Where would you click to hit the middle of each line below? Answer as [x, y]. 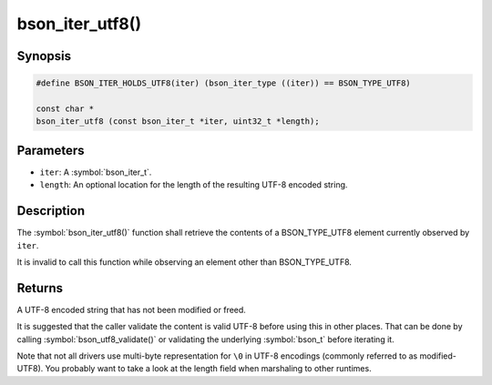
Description [51, 211]
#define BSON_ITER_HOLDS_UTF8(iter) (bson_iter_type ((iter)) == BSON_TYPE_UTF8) [224, 83]
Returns [40, 288]
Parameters [51, 150]
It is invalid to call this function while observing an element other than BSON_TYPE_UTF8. [184, 262]
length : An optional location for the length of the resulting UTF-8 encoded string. [194, 185]
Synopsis [44, 56]
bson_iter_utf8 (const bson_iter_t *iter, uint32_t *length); [178, 122]
